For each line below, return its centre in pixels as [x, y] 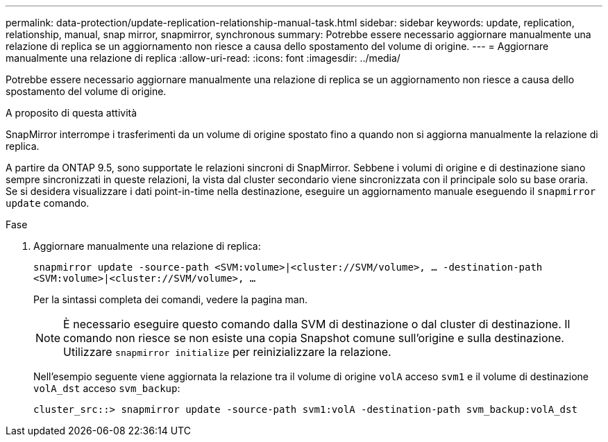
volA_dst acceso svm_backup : [107, 388]
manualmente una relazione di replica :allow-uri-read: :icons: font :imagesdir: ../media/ [203, 58]
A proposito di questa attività [71, 113]
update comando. [48, 203]
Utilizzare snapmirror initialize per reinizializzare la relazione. [227, 352]
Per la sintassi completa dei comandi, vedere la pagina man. [170, 299]
